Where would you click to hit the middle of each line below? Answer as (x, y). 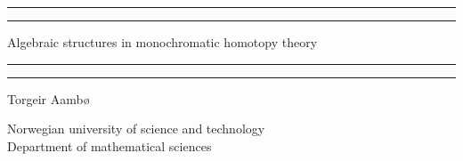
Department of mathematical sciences (110, 145)
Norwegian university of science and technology (136, 129)
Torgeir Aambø (49, 98)
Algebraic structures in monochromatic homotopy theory (162, 42)
